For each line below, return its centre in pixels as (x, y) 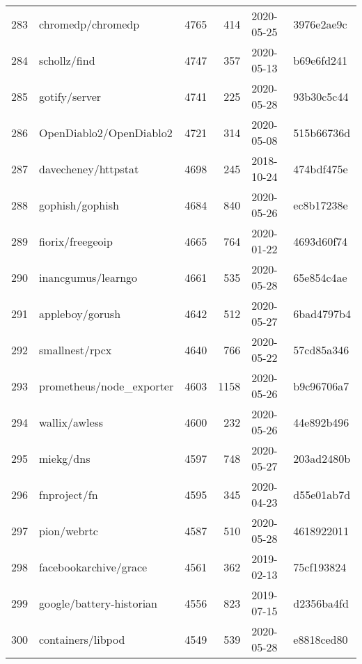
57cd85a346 (321, 349)
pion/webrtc (69, 530)
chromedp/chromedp (89, 24)
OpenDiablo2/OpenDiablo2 (106, 132)
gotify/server (70, 96)
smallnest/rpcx (76, 349)
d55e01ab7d (322, 494)
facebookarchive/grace (93, 567)
